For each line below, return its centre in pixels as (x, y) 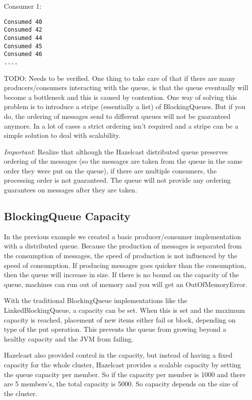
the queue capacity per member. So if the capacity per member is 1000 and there (125, 374)
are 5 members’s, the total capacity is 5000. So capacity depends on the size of (121, 384)
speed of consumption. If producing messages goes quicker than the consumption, (125, 265)
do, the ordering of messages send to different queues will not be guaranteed (117, 116)
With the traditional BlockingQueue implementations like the (96, 300)
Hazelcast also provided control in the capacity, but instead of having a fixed (118, 355)
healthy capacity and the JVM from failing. (69, 338)
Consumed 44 (23, 38)
